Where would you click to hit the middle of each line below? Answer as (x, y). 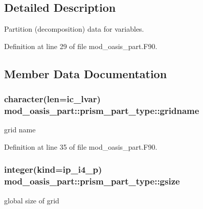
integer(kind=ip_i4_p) (53, 169)
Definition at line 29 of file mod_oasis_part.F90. (81, 46)
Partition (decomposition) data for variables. (74, 29)
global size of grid (32, 200)
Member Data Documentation (86, 73)
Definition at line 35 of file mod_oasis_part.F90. (81, 146)
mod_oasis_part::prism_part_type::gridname (102, 111)
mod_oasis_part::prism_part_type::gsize (92, 181)
